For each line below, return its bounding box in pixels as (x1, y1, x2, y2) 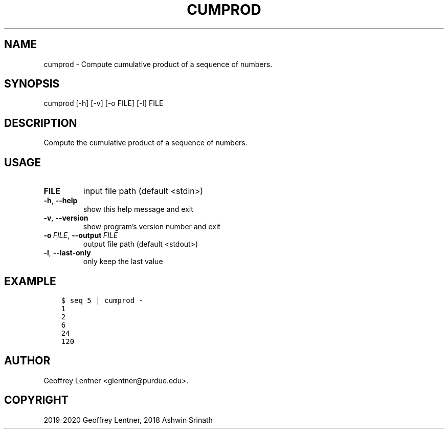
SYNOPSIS (4, 77, 60, 91)
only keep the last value (83, 257, 163, 266)
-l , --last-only (43, 248, 91, 257)
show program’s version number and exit (83, 222, 220, 231)
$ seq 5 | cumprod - (61, 296, 143, 305)
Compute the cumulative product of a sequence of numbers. (43, 138, 248, 147)
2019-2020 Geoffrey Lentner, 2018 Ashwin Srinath (43, 415, 213, 424)
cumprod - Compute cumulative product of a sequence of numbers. (43, 59, 273, 69)
